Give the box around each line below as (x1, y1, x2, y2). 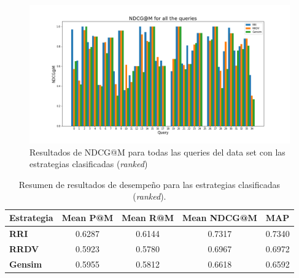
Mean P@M (61, 211, 114, 224)
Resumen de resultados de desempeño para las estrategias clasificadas (18, 178, 280, 190)
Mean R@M (122, 211, 174, 224)
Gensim (9, 257, 42, 270)
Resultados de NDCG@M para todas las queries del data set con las (29, 145, 285, 158)
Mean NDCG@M (182, 211, 257, 224)
